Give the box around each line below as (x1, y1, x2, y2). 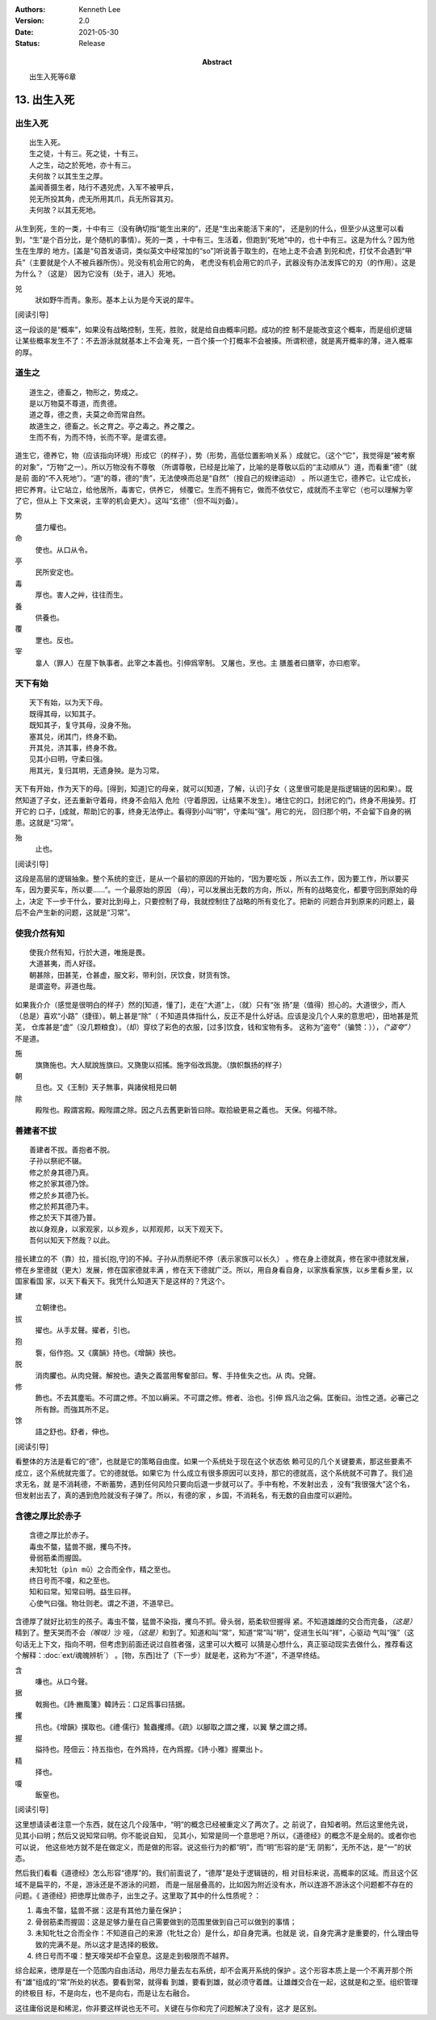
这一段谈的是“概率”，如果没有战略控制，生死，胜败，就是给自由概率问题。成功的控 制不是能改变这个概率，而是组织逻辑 (15, 324, 413, 335)
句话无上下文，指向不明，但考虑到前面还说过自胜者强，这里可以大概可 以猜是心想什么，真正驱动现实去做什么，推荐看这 (15, 1639, 413, 1648)
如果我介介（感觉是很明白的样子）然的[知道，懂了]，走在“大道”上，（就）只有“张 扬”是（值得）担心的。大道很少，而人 (15, 999, 406, 1009)
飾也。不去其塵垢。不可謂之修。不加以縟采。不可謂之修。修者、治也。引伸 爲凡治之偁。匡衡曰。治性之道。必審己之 (35, 1393, 419, 1403)
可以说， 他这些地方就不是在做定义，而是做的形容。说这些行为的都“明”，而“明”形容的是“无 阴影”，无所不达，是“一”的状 (15, 1842, 412, 1852)
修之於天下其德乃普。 (29, 1213, 100, 1223)
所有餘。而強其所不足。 (35, 1404, 113, 1414)
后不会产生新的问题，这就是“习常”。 (15, 907, 135, 917)
